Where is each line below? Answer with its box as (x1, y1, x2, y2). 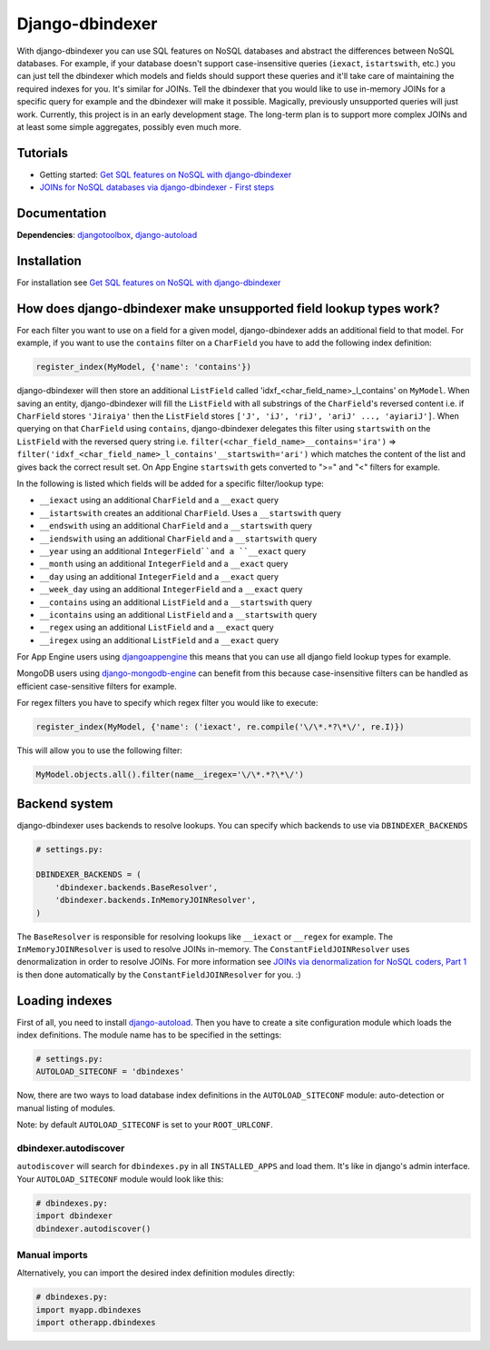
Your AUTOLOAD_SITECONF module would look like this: (16, 1173, 224, 1185)
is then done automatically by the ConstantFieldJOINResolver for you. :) (16, 968, 301, 980)
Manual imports (16, 1248, 88, 1261)
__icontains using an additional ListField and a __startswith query (39, 609, 318, 620)
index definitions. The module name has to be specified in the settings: (16, 1029, 282, 1040)
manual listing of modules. (16, 1102, 115, 1113)
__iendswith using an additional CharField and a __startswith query (39, 532, 318, 544)
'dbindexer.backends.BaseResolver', (54, 882, 218, 892)
